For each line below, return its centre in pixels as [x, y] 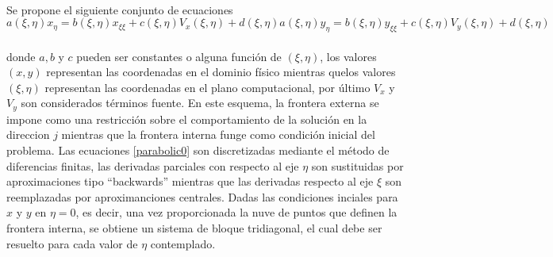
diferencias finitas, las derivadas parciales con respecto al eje [153, 165]
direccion [28, 134]
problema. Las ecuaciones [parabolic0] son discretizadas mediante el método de [198, 150]
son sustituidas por [357, 165]
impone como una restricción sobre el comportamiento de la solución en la [187, 119]
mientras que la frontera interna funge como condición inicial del [218, 134]
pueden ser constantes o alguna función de [179, 56]
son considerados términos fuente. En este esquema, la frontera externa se [200, 103]
